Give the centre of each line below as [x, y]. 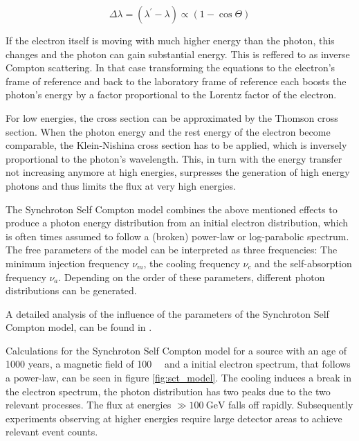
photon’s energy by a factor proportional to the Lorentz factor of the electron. [171, 94]
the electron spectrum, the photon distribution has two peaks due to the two [168, 391]
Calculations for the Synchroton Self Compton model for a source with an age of [176, 350]
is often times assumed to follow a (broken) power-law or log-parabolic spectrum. [177, 236]
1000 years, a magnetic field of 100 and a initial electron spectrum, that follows [178, 364]
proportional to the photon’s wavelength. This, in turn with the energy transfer [174, 158]
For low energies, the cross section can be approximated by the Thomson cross [172, 117]
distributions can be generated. [71, 290]
